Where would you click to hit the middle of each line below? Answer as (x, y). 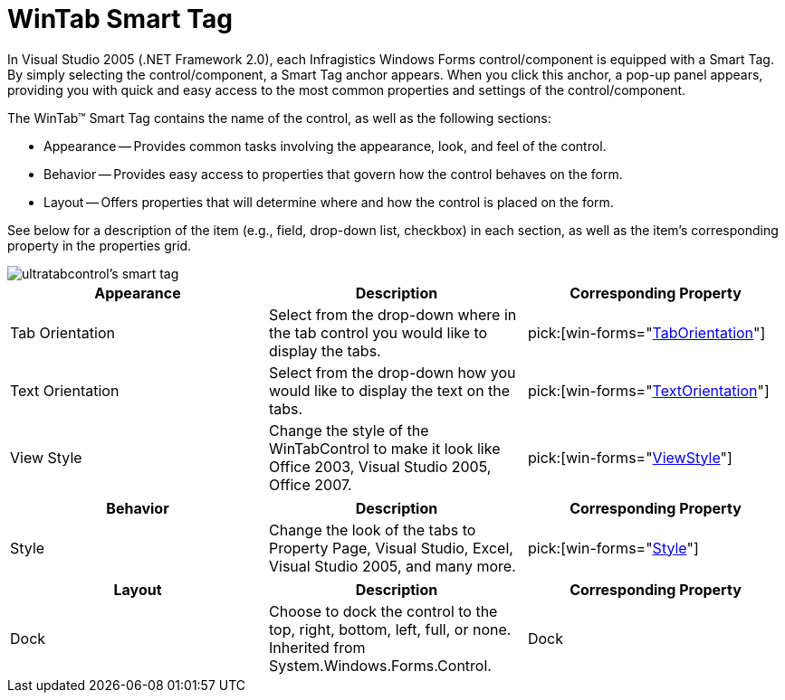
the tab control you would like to (378, 332)
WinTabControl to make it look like (384, 448)
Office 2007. (310, 484)
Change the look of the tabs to (372, 530)
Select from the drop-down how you (392, 372)
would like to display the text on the (389, 390)
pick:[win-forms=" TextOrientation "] (648, 390)
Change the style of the (349, 430)
